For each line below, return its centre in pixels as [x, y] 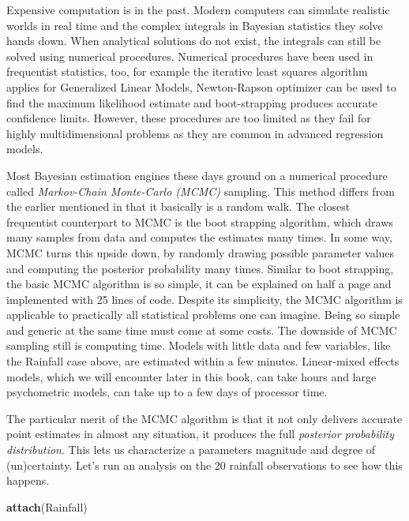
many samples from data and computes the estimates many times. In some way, [199, 237]
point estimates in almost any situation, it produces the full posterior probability [201, 434]
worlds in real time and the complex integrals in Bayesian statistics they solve [195, 25]
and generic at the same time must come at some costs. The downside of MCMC [202, 330]
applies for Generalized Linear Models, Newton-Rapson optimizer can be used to [201, 86]
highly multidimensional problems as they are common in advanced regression [195, 133]
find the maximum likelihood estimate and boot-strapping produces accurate [192, 102]
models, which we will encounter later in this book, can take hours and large [191, 376]
